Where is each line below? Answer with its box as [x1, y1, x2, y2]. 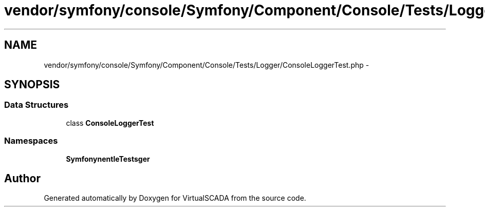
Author [4, 171, 41, 185]
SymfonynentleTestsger [66, 154, 150, 163]
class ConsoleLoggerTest [66, 118, 154, 127]
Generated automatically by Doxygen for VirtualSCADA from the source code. [44, 194, 306, 203]
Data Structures [4, 100, 69, 110]
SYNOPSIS [4, 78, 60, 91]
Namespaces [4, 136, 58, 146]
